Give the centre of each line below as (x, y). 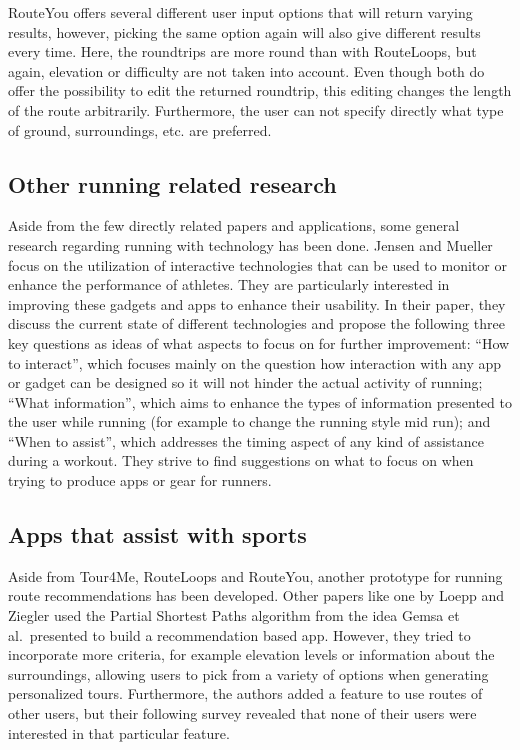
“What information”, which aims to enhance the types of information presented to (260, 401)
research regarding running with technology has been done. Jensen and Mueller (250, 244)
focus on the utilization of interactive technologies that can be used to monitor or (257, 264)
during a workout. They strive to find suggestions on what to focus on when (241, 460)
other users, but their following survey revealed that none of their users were (242, 713)
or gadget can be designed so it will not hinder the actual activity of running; (245, 382)
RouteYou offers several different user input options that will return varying (240, 12)
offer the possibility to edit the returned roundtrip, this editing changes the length (260, 90)
